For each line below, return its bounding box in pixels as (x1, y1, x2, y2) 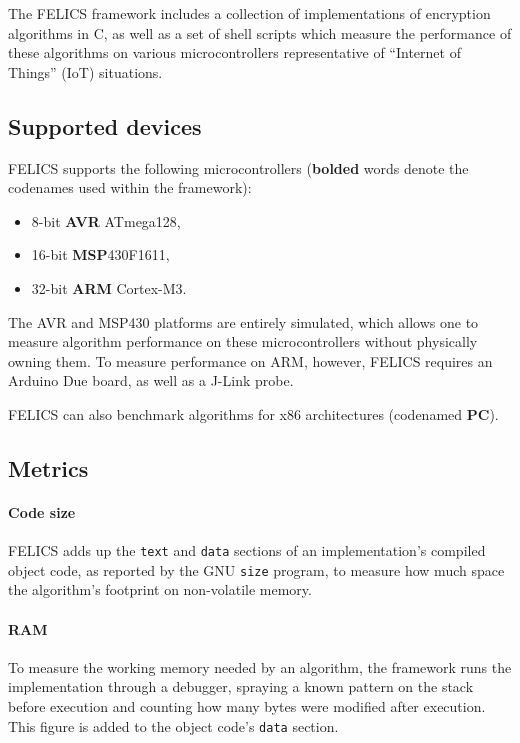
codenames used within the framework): (8, 177, 252, 198)
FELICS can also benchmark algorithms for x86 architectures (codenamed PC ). (8, 403, 499, 424)
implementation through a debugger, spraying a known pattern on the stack (8, 676, 474, 697)
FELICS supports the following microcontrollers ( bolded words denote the (8, 157, 469, 178)
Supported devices (8, 110, 202, 141)
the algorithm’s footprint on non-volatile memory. (8, 579, 312, 600)
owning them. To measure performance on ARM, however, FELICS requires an (8, 350, 493, 371)
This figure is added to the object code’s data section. (8, 715, 339, 736)
